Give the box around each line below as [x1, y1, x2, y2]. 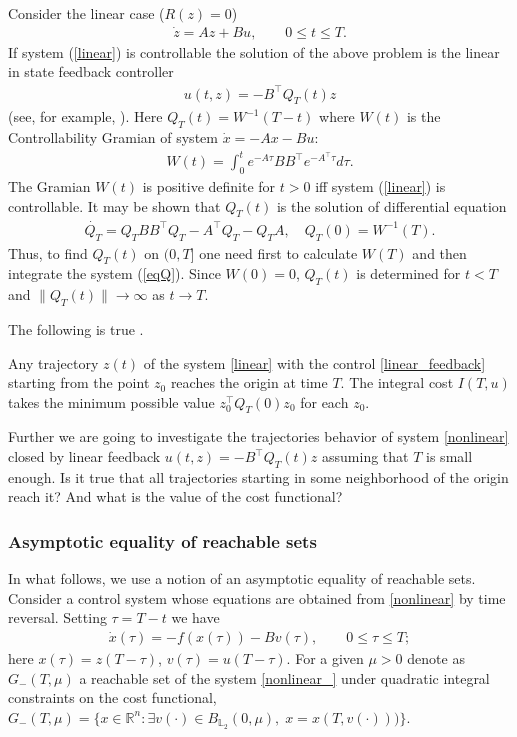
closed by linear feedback [8, 446, 161, 467]
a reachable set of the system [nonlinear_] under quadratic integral [79, 667, 490, 688]
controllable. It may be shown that [8, 195, 221, 216]
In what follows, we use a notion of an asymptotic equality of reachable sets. [8, 568, 476, 589]
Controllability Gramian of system [8, 127, 218, 148]
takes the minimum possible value [8, 391, 215, 412]
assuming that [322, 446, 409, 467]
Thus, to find [8, 242, 88, 263]
